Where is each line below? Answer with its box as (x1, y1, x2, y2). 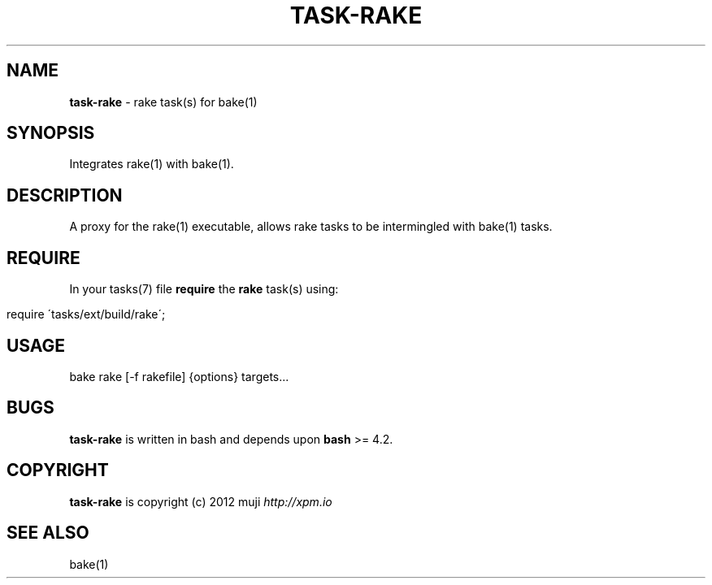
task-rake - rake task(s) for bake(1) (69, 94, 258, 109)
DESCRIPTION (7, 184, 123, 206)
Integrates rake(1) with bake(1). (69, 157, 234, 171)
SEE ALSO (7, 522, 89, 544)
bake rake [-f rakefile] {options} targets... (69, 369, 289, 383)
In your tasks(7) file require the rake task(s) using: (69, 282, 339, 297)
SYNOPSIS (7, 123, 95, 144)
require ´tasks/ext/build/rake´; (7, 307, 166, 322)
